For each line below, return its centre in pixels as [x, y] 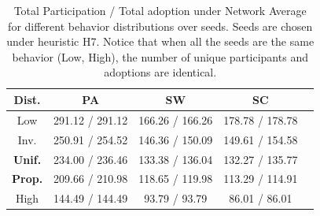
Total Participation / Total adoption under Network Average [160, 10]
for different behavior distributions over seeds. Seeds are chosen [160, 26]
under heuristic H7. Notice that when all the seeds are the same [160, 41]
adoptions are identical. [160, 72]
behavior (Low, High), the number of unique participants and [160, 56]
